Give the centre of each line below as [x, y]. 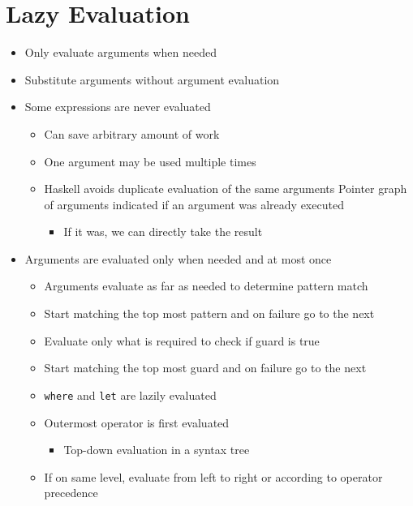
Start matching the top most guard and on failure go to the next [205, 368]
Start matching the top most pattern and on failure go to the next [209, 313]
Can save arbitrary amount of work [132, 133]
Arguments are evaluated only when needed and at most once [178, 258]
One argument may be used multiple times [150, 161]
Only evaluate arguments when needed [120, 52]
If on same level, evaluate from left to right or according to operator [213, 476]
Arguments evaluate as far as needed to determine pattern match [206, 286]
